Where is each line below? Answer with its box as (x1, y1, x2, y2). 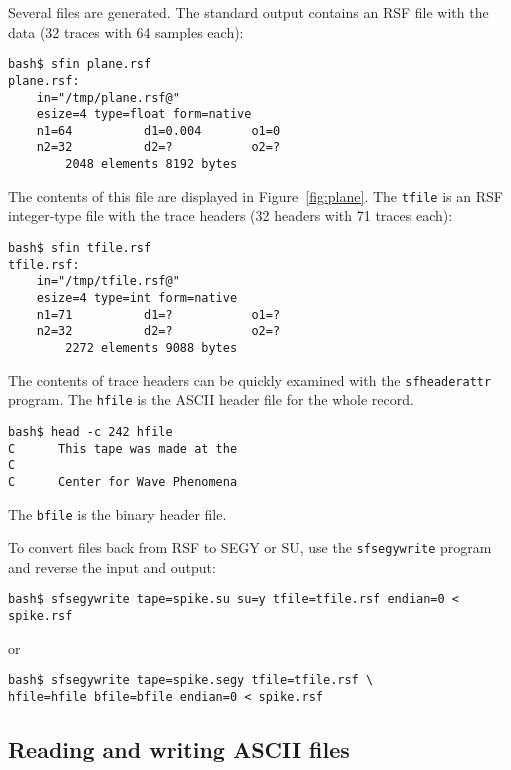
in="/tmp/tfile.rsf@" (36, 274, 180, 289)
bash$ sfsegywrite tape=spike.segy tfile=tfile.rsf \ (8, 673, 374, 688)
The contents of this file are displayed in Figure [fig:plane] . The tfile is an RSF (8, 185, 503, 206)
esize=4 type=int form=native (36, 291, 238, 305)
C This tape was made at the (8, 441, 238, 456)
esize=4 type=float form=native (36, 107, 252, 122)
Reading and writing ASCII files (8, 734, 350, 765)
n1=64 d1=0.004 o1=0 (36, 123, 281, 138)
